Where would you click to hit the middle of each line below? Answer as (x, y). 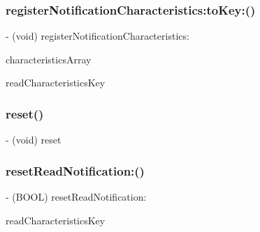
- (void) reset (34, 140)
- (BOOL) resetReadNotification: (76, 197)
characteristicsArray (49, 59)
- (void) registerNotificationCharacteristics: (97, 36)
